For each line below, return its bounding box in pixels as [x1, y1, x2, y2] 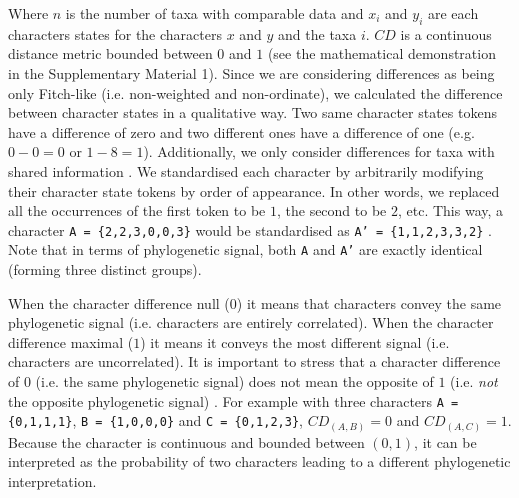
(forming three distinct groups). [8, 259, 202, 280]
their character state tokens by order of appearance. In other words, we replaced [8, 180, 500, 201]
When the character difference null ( [8, 292, 230, 313]
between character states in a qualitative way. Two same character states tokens [8, 102, 497, 123]
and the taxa [278, 23, 357, 44]
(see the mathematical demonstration [267, 43, 496, 64]
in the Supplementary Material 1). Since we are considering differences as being [8, 62, 495, 83]
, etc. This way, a [397, 200, 504, 221]
